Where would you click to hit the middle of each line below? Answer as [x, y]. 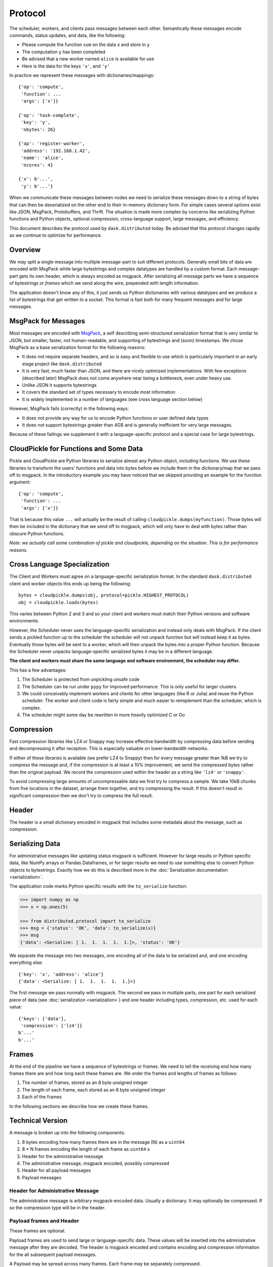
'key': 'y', [36, 122]
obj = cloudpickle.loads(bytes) [58, 602]
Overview [25, 250]
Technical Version [38, 1121]
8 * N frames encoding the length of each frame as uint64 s [86, 1149]
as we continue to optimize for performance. [56, 235]
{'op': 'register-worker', [52, 144]
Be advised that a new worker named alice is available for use [88, 59]
